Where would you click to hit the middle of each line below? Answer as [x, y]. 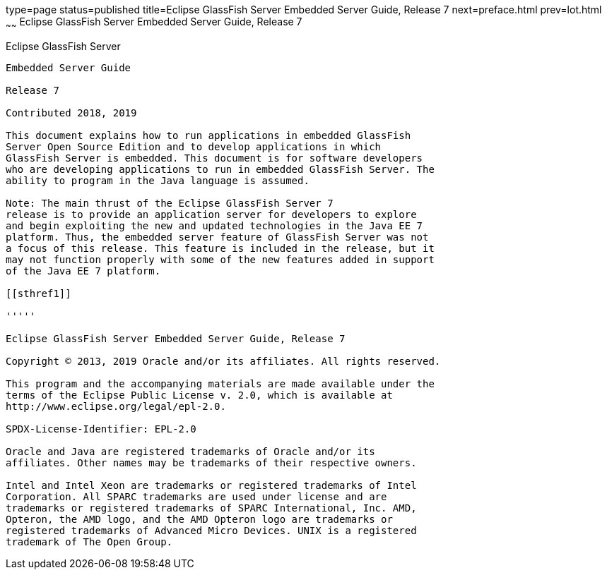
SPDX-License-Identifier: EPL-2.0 [101, 429]
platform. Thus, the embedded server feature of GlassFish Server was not [217, 237]
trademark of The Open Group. [89, 541]
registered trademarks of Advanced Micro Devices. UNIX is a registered [211, 530]
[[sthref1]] [39, 293]
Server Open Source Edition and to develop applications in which [194, 146]
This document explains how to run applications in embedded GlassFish [208, 135]
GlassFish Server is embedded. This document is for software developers [214, 158]
